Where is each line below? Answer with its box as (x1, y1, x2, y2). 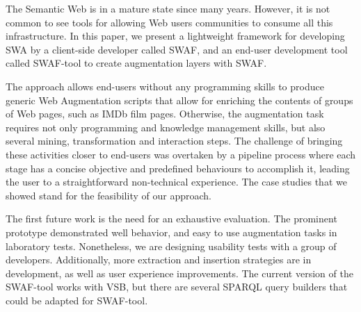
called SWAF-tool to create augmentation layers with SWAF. (6, 56, 267, 70)
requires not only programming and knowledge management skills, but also (6, 120, 326, 134)
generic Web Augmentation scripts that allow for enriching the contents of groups (6, 92, 353, 107)
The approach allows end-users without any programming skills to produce (6, 79, 324, 93)
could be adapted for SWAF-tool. (6, 293, 148, 307)
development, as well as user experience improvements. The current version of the (6, 265, 353, 280)
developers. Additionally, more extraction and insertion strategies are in (6, 252, 312, 267)
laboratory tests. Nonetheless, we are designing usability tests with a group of (6, 238, 337, 253)
